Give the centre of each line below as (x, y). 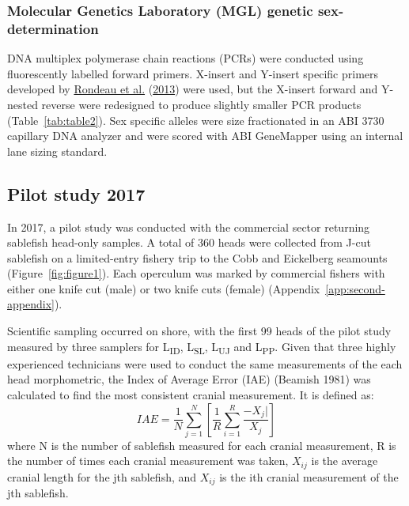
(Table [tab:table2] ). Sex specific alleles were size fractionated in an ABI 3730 (196, 120)
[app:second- (355, 288)
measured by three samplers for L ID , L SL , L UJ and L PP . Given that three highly (202, 347)
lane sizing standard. (57, 151)
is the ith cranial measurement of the (309, 476)
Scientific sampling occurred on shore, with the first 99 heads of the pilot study (199, 331)
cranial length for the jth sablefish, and (102, 476)
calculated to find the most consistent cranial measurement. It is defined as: (191, 394)
